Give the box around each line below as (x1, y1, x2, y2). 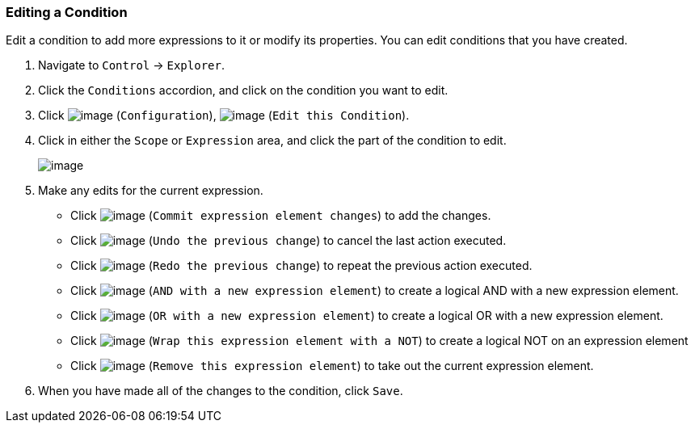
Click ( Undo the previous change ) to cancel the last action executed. (70, 233, 507, 248)
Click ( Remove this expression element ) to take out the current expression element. (70, 359, 594, 373)
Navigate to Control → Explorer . (38, 58, 225, 73)
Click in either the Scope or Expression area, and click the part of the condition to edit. (38, 133, 507, 148)
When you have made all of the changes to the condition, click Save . (38, 384, 403, 398)
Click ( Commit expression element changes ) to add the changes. (70, 208, 491, 223)
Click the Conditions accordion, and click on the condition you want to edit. (38, 83, 449, 98)
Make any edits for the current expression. (38, 183, 263, 198)
